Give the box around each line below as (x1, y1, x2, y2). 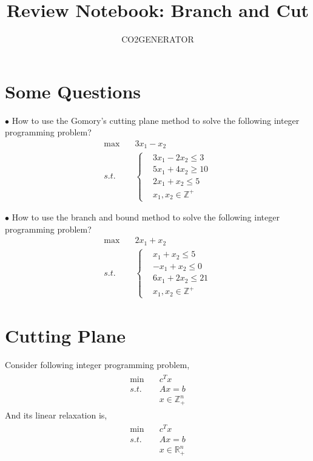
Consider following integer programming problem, (5, 358, 190, 371)
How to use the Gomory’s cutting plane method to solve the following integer (12, 114, 300, 126)
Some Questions (5, 78, 141, 103)
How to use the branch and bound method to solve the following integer (12, 211, 280, 224)
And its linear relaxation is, (5, 408, 107, 421)
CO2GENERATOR (121, 33, 194, 46)
